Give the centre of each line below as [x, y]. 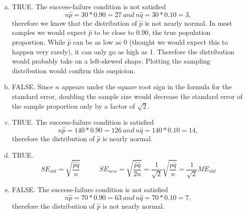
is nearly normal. [127, 138]
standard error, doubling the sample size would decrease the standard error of [127, 96]
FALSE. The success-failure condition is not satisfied [90, 189]
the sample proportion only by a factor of [73, 106]
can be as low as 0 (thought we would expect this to [150, 42]
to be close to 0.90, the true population [152, 32]
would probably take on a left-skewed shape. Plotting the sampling [111, 61]
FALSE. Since [32, 87]
